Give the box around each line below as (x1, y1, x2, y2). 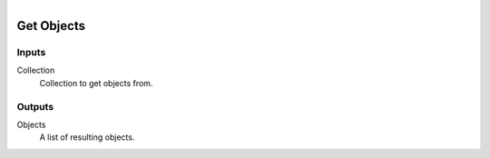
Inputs (16, 45, 46, 58)
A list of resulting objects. (39, 132, 135, 143)
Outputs (16, 100, 54, 113)
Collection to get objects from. (39, 77, 153, 88)
